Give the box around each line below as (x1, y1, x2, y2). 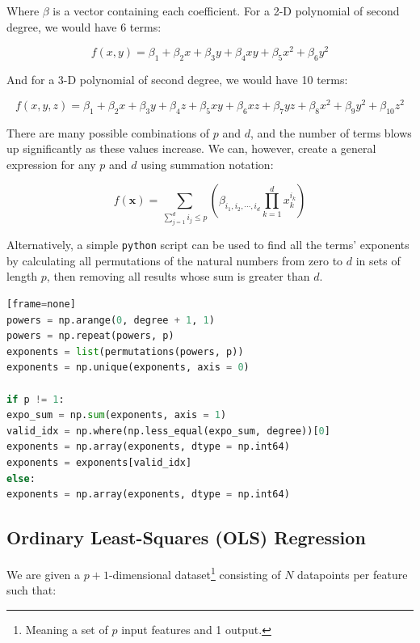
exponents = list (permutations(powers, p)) (6, 345, 244, 357)
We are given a (6, 565, 81, 582)
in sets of (355, 252, 401, 269)
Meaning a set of (25, 620, 108, 637)
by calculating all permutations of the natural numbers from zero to (6, 252, 343, 269)
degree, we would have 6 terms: (6, 18, 162, 35)
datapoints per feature (297, 565, 408, 582)
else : (6, 472, 36, 484)
